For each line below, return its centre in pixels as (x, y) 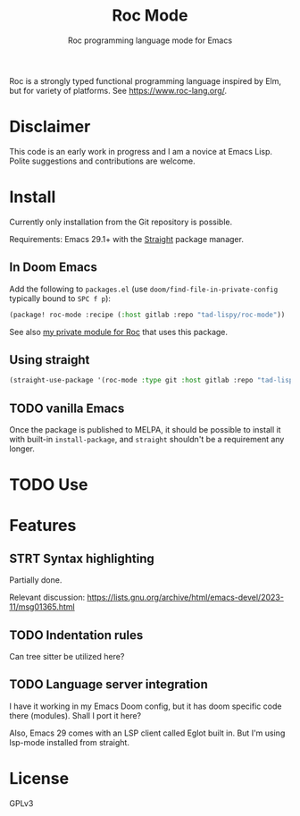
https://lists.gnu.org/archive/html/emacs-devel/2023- (185, 597)
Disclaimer (50, 127)
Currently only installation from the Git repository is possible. (121, 222)
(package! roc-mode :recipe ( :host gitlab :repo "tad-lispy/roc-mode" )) (147, 315)
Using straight (50, 360)
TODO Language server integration (108, 685)
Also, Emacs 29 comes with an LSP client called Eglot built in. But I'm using (147, 733)
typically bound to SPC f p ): (60, 298)
